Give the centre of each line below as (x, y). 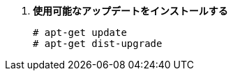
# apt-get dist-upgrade (98, 44)
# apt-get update (80, 32)
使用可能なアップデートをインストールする (130, 11)
